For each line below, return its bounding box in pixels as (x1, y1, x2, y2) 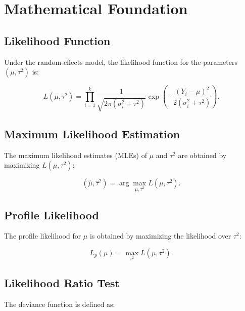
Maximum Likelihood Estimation (4, 126, 180, 142)
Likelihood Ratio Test (4, 275, 120, 291)
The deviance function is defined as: (4, 298, 115, 309)
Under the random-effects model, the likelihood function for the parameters (4, 56, 237, 67)
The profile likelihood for (4, 230, 81, 241)
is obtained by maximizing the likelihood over (89, 230, 231, 241)
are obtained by (178, 149, 227, 160)
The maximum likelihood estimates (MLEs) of (4, 149, 147, 160)
